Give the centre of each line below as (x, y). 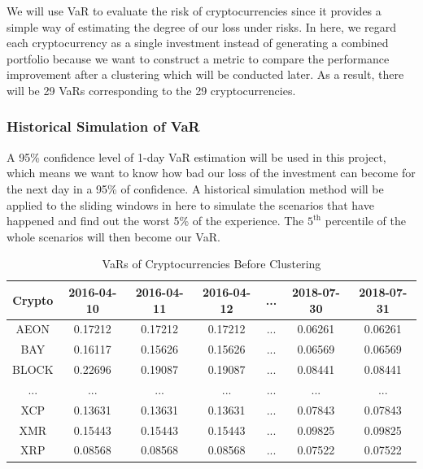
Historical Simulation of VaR (103, 126)
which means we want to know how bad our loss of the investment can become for (211, 173)
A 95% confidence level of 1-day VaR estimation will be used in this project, (196, 156)
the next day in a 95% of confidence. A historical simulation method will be (195, 188)
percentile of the (365, 221)
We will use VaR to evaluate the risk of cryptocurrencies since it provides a (194, 11)
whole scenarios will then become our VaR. (113, 236)
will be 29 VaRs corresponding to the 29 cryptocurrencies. (151, 90)
